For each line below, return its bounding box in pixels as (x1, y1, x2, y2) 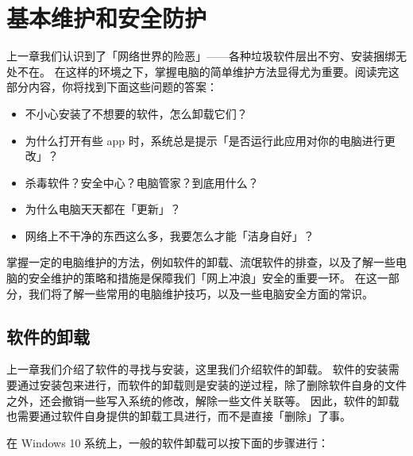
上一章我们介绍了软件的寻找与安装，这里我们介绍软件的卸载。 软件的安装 (6, 361, 388, 377)
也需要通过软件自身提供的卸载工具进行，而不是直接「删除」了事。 (6, 408, 351, 424)
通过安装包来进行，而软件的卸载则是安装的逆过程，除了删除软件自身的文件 (17, 377, 407, 393)
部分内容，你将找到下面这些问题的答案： (6, 79, 218, 95)
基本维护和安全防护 (6, 2, 207, 34)
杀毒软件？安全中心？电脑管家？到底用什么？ (25, 174, 259, 190)
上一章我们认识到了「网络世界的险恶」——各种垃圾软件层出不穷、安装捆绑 (6, 48, 396, 64)
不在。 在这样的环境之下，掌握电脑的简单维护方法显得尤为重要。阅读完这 (17, 63, 399, 79)
